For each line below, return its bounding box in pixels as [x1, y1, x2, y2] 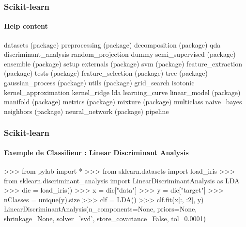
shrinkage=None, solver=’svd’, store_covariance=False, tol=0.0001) [4, 213, 206, 223]
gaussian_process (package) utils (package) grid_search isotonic [4, 78, 195, 88]
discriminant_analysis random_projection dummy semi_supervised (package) [4, 49, 236, 59]
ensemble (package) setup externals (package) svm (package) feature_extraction [4, 58, 242, 68]
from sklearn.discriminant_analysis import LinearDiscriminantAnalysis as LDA [4, 175, 240, 185]
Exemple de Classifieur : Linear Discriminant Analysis [4, 147, 189, 157]
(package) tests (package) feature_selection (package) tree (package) [4, 68, 208, 78]
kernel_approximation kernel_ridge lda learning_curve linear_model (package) [4, 87, 241, 97]
